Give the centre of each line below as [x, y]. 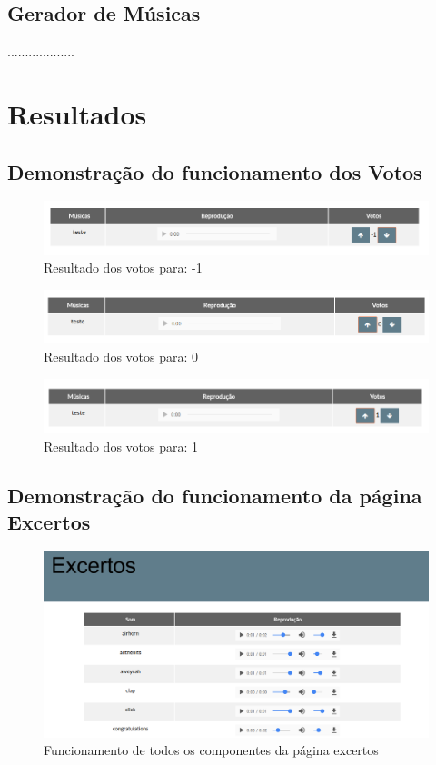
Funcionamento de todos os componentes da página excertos [211, 750]
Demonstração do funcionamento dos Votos [215, 171]
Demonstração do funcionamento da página [215, 495]
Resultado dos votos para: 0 [121, 357]
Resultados [77, 113]
